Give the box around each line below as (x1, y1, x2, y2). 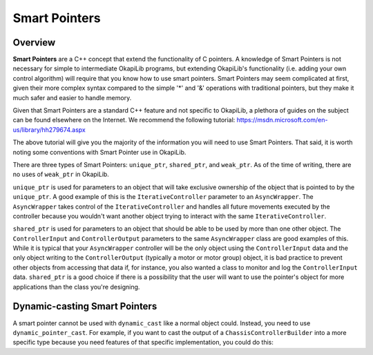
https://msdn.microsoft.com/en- (236, 116, 328, 124)
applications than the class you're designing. (12, 282, 140, 291)
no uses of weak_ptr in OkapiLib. (12, 170, 110, 179)
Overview (12, 37, 56, 48)
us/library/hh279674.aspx (12, 125, 86, 134)
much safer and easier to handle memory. (12, 93, 132, 102)
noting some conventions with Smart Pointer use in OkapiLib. (12, 148, 186, 156)
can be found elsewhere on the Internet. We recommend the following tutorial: (12, 116, 236, 124)
